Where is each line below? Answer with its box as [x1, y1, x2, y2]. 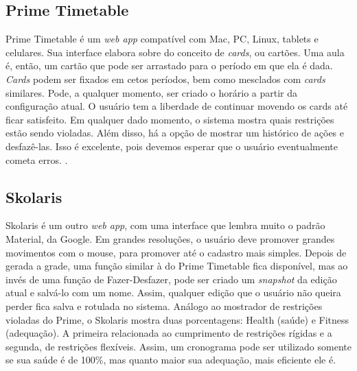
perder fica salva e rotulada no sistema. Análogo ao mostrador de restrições [5, 298, 323, 313]
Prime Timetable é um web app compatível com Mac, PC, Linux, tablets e [5, 32, 319, 46]
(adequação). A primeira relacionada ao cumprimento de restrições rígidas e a [5, 326, 332, 340]
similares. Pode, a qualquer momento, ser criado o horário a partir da [5, 85, 298, 99]
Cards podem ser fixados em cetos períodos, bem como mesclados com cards [5, 71, 325, 86]
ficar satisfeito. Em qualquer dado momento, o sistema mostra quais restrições [5, 112, 334, 126]
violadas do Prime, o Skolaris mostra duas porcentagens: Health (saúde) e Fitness [5, 312, 349, 326]
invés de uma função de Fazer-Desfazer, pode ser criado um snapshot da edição [5, 272, 337, 286]
